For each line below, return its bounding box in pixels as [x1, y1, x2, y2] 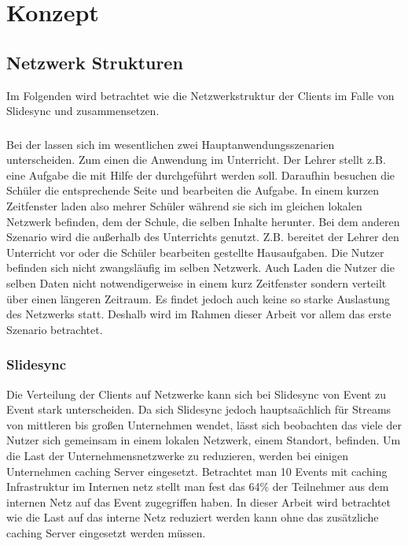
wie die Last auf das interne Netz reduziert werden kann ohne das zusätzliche [6, 509, 379, 526]
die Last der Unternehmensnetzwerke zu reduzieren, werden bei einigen [6, 448, 348, 463]
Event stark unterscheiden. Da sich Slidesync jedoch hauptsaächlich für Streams [6, 401, 391, 418]
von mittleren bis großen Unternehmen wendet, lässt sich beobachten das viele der [6, 416, 402, 433]
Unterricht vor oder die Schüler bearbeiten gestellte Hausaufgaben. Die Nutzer [6, 243, 384, 260]
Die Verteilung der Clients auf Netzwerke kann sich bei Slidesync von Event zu [6, 385, 386, 402]
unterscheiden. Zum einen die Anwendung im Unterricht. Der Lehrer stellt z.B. [6, 151, 386, 168]
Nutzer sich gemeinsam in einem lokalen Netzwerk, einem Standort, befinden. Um [6, 432, 401, 448]
